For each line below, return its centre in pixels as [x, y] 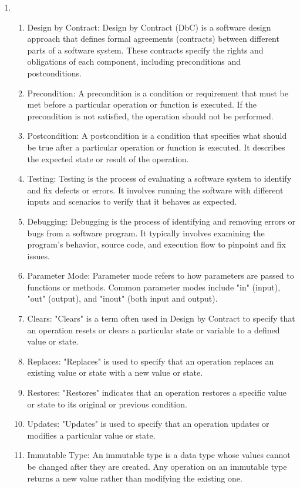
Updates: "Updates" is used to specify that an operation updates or [148, 424]
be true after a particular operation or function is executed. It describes [156, 147]
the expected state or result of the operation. [108, 158]
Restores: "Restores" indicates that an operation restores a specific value [157, 392]
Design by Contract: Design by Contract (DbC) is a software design [149, 27]
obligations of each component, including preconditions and [134, 61]
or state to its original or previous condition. [107, 404]
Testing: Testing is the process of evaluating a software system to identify [159, 178]
